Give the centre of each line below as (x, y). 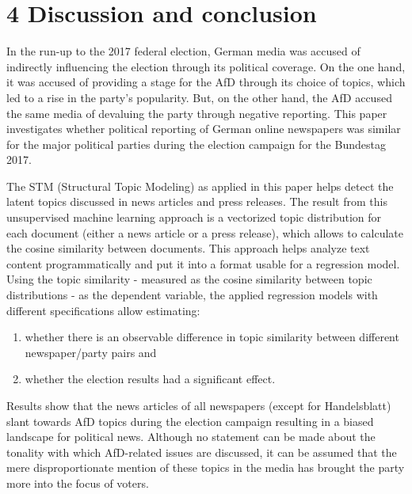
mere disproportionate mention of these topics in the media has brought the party (206, 467)
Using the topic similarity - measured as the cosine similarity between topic (189, 279)
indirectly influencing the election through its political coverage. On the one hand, (206, 66)
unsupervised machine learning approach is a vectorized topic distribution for (194, 217)
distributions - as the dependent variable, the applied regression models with (192, 295)
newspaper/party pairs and (91, 352)
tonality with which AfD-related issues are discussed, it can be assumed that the (202, 452)
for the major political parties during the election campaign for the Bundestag (196, 144)
